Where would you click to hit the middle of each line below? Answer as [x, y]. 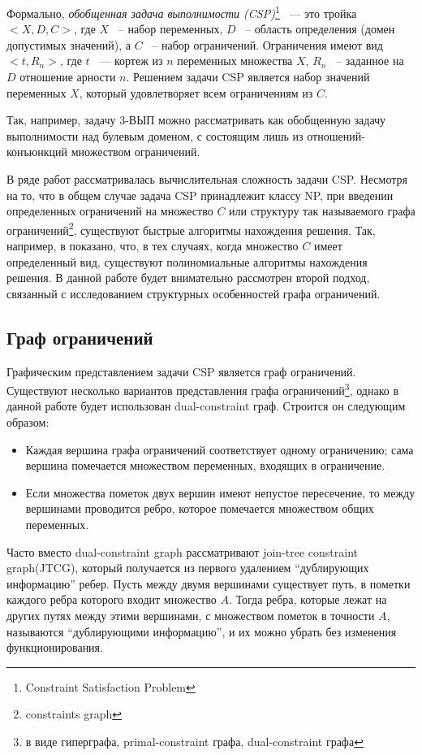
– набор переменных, [170, 29]
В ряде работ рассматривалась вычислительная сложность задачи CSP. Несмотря [207, 179]
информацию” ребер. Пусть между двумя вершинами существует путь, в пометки [209, 583]
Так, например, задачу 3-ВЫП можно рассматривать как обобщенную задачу [196, 120]
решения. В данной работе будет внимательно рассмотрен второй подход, [188, 278]
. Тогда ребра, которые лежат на [308, 599]
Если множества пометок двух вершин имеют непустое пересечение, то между [220, 492]
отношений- [336, 135]
